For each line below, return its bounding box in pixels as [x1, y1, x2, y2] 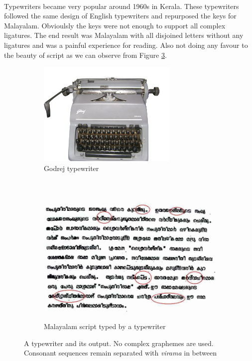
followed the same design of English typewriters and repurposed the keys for [4, 10, 237, 21]
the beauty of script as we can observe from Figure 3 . [4, 49, 167, 60]
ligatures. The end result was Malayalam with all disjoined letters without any [4, 30, 244, 40]
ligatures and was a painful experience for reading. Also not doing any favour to [4, 39, 248, 50]
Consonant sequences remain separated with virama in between [24, 348, 217, 358]
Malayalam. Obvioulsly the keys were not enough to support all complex [4, 20, 226, 30]
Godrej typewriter [44, 163, 99, 173]
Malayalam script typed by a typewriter [44, 321, 166, 332]
